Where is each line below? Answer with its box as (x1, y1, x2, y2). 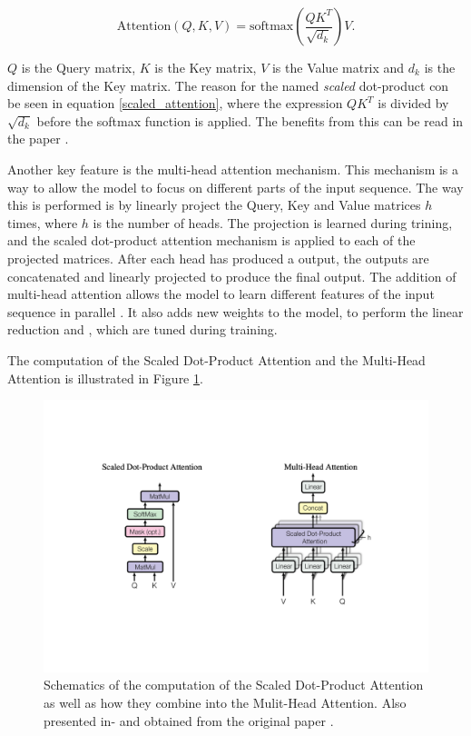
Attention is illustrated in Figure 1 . (7, 368, 203, 387)
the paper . (7, 129, 69, 148)
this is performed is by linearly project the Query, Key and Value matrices (7, 195, 421, 214)
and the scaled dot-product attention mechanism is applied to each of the (7, 231, 416, 250)
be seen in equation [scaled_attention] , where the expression (7, 94, 343, 113)
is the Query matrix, (21, 58, 136, 76)
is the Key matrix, (154, 58, 257, 76)
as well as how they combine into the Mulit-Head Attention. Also (44, 693, 407, 712)
